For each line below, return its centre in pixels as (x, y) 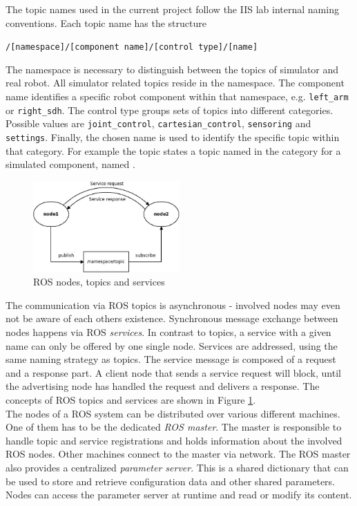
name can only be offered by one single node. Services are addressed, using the (172, 345)
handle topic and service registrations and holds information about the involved (174, 440)
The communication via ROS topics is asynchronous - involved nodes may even (173, 304)
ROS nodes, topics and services (99, 282)
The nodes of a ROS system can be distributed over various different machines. (173, 413)
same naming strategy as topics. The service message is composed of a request (171, 359)
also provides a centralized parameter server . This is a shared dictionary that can (177, 467)
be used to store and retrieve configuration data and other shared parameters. (171, 481)
